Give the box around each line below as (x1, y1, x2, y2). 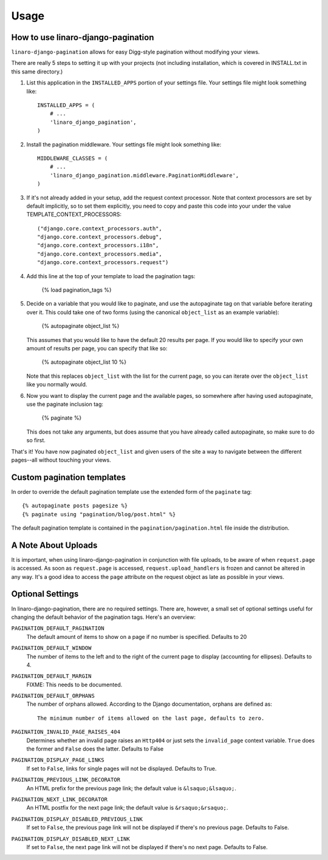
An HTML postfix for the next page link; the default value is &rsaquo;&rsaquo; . (26, 804, 228, 811)
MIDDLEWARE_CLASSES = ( (37, 155, 108, 162)
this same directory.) (11, 67, 63, 75)
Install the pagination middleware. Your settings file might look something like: (26, 140, 222, 148)
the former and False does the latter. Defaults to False (26, 745, 164, 752)
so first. (26, 437, 46, 444)
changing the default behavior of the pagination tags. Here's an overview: (11, 613, 196, 621)
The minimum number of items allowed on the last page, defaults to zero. (37, 714, 265, 722)
